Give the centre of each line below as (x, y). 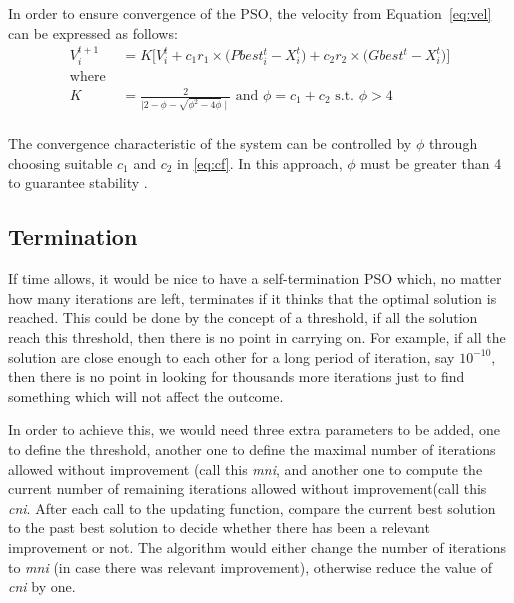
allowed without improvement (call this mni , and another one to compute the (245, 468)
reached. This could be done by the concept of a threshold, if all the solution (243, 317)
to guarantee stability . (78, 182)
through (453, 143)
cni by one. (42, 586)
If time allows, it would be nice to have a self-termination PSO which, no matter (255, 278)
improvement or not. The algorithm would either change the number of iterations (257, 546)
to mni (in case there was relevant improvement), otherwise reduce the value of (250, 566)
